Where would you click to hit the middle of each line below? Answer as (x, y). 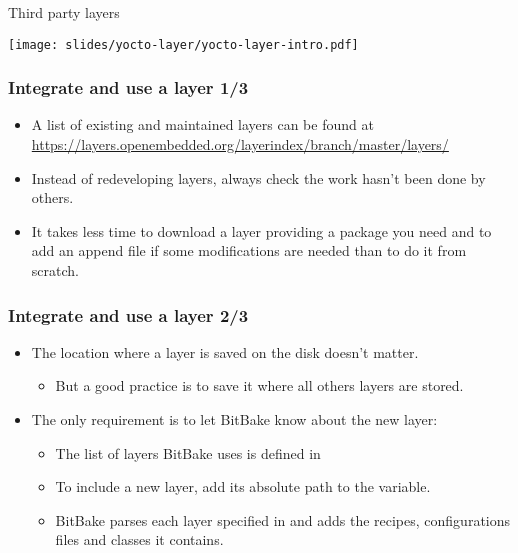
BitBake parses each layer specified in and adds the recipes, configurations (283, 519)
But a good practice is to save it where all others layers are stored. (259, 385)
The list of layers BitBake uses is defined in (188, 452)
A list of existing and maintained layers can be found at (202, 124)
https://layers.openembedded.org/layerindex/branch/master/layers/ (240, 144)
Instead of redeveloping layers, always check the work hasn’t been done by (258, 177)
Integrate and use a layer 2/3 (128, 314)
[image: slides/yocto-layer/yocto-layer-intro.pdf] (183, 44)
